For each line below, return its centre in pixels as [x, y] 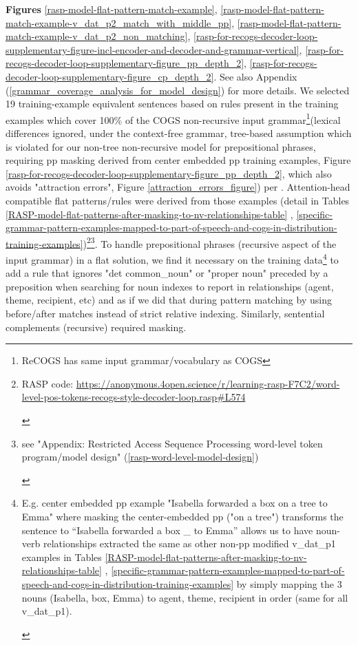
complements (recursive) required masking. [96, 327]
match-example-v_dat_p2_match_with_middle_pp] [119, 22]
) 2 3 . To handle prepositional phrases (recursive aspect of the [210, 242]
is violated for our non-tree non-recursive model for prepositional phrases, [161, 146]
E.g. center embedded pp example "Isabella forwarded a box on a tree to [175, 503]
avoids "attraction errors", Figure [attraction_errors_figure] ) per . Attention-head [178, 187]
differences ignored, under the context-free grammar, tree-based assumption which [179, 133]
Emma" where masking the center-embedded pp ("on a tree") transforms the [182, 516]
